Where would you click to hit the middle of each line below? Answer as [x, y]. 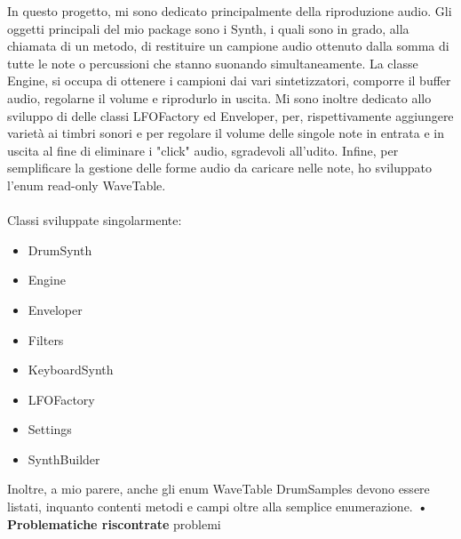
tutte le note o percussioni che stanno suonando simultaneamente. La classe [213, 63]
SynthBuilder [64, 459]
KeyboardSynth [71, 370]
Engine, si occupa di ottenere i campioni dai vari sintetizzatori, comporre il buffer [229, 80]
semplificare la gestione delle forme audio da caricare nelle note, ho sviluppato [219, 168]
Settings [50, 429]
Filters [46, 339]
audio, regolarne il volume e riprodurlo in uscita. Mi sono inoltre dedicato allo [219, 97]
